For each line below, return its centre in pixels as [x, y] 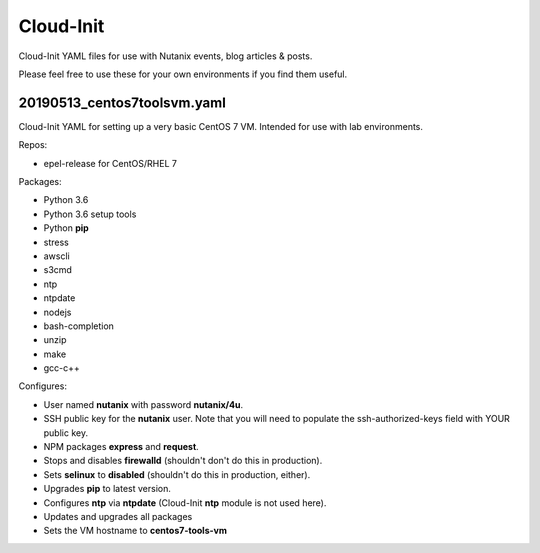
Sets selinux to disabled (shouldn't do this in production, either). [177, 474]
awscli [56, 256]
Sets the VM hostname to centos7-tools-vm [135, 531]
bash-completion [79, 326]
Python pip [66, 228]
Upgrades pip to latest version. [107, 489]
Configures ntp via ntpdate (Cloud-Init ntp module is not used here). [185, 502]
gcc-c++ [61, 368]
